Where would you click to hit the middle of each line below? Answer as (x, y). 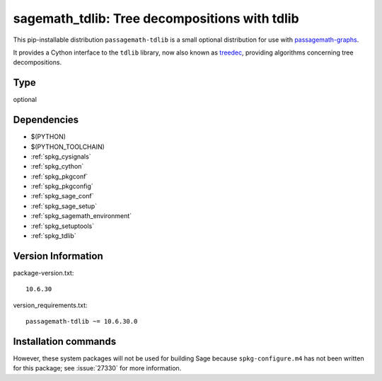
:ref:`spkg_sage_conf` (63, 196)
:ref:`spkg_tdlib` (54, 236)
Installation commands (65, 341)
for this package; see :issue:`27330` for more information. (97, 368)
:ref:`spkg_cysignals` (61, 157)
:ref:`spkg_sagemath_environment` (81, 216)
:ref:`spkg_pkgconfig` (62, 186)
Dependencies (46, 120)
